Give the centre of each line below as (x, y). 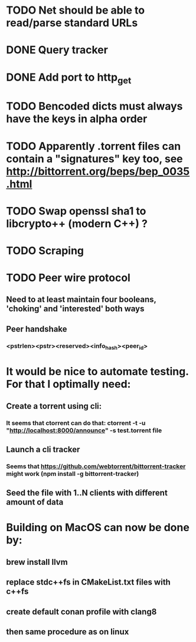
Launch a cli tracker (43, 449)
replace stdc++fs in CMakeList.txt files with (89, 582)
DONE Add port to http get (69, 78)
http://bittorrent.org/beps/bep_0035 (98, 171)
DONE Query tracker (57, 50)
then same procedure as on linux (68, 632)
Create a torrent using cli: (54, 406)
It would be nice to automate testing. (97, 372)
